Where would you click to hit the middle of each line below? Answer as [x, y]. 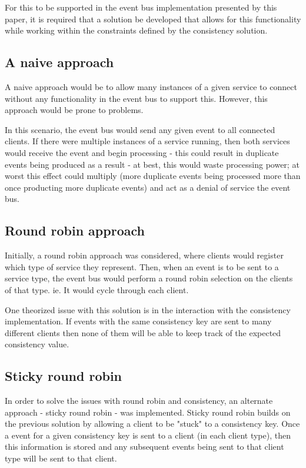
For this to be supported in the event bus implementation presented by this [141, 7]
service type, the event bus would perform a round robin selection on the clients [149, 278]
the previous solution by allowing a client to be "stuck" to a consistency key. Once [152, 424]
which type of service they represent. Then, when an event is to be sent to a [142, 266]
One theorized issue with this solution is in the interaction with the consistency [148, 309]
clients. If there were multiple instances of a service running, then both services [147, 141]
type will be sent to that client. [61, 458]
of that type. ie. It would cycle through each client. [97, 289]
